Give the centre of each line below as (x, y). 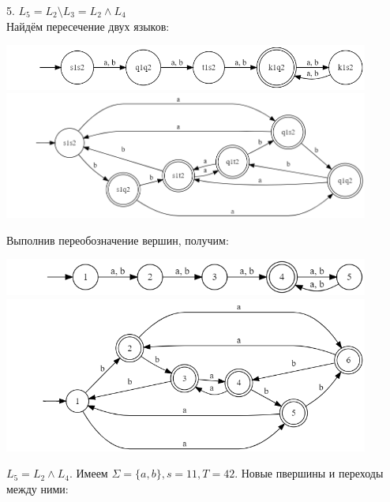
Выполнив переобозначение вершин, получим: (118, 240)
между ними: (37, 488)
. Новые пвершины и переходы (309, 473)
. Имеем (88, 473)
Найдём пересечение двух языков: (88, 26)
